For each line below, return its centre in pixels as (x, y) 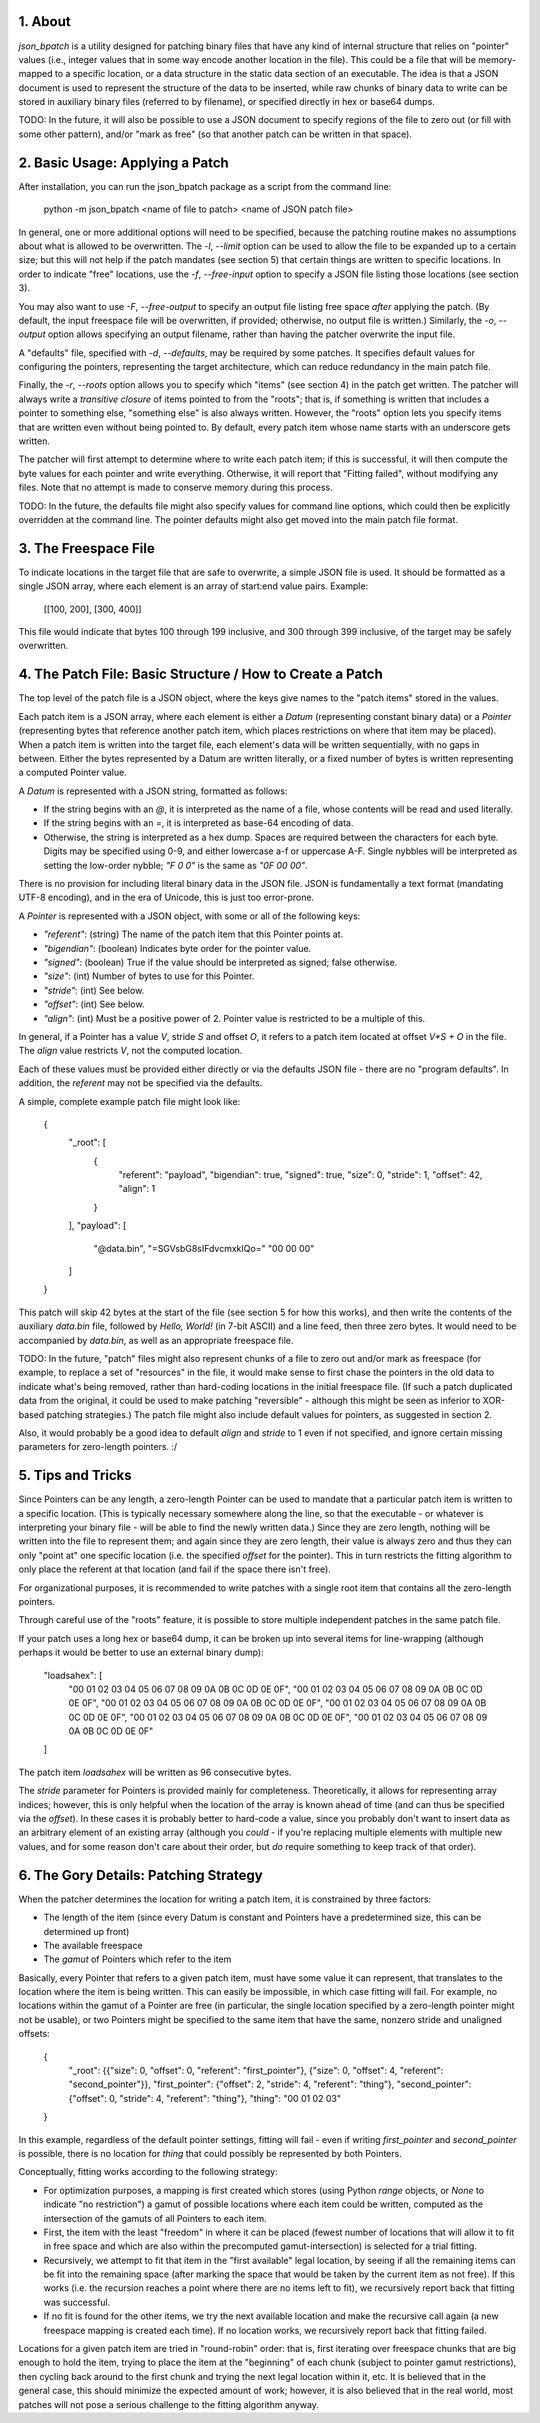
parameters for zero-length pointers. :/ (98, 1447)
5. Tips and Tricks (75, 1475)
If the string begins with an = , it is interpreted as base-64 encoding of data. (198, 823)
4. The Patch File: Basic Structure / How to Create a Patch (201, 674)
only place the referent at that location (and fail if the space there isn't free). (175, 1569)
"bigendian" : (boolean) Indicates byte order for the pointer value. (177, 948)
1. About (44, 21)
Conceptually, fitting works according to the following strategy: (148, 2172)
